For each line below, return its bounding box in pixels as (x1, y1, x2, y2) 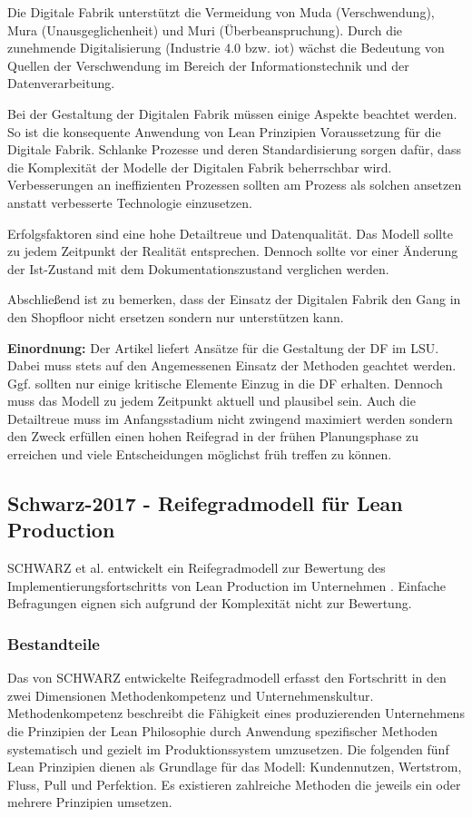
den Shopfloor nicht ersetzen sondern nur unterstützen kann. (7, 307, 344, 326)
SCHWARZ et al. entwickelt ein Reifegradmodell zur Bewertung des (7, 558, 386, 577)
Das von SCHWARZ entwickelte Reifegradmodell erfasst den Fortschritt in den (7, 668, 447, 687)
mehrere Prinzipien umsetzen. (7, 792, 172, 812)
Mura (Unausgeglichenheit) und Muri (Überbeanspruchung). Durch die (7, 20, 403, 39)
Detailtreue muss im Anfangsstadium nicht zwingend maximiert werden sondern (7, 408, 453, 428)
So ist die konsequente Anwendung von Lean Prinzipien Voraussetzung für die (7, 122, 441, 141)
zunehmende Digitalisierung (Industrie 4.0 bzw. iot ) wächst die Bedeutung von (7, 38, 445, 57)
